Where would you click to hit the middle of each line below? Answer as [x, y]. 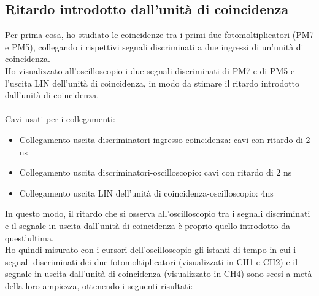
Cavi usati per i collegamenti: [60, 119]
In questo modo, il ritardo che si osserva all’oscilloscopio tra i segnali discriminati [158, 213]
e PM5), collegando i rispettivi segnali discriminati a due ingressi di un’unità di [154, 46]
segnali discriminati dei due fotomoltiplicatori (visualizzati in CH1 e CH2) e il [152, 261]
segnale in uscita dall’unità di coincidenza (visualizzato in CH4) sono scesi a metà [159, 274]
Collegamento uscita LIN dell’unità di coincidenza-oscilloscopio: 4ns [146, 193]
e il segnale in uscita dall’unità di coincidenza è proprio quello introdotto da [148, 225]
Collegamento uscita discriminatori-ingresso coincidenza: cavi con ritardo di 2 [165, 139]
